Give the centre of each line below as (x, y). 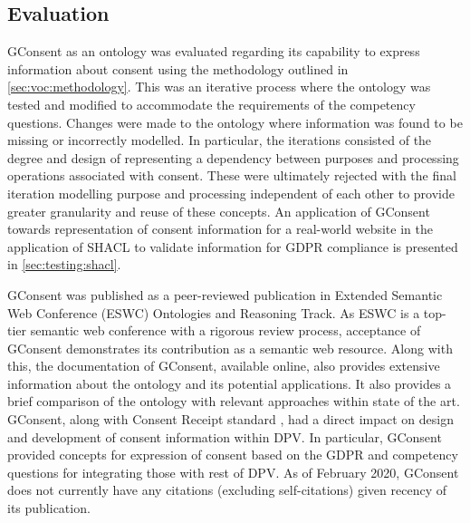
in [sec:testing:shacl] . (64, 264)
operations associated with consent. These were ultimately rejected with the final (232, 175)
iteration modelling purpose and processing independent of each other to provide (231, 193)
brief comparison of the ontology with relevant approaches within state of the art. (234, 401)
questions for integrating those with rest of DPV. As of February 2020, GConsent (233, 472)
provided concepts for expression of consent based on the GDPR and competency (233, 455)
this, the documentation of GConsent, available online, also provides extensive (224, 366)
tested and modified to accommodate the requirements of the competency (211, 104)
